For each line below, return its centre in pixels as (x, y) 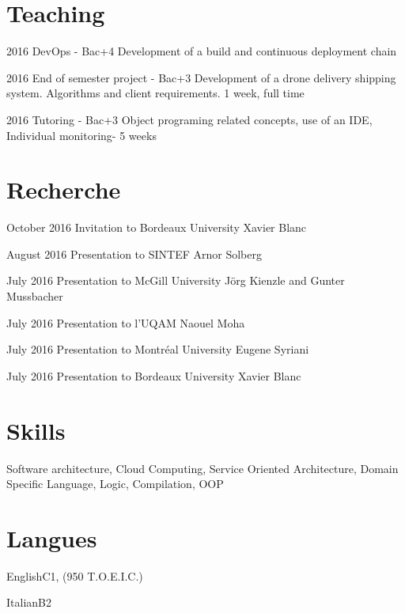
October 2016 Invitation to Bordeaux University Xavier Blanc (157, 227)
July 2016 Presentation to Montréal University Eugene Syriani (158, 349)
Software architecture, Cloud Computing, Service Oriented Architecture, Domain (202, 468)
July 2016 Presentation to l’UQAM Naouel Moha (126, 322)
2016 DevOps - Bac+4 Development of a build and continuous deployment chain (202, 51)
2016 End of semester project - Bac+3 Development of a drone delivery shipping (201, 77)
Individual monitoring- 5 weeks (81, 135)
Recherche (64, 189)
